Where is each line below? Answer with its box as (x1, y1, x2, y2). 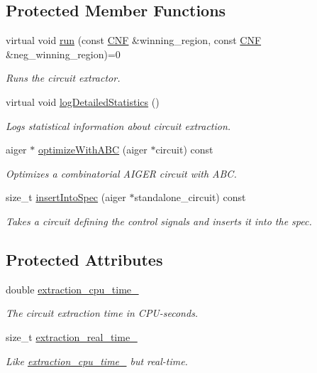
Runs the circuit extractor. (6, 70, 121, 85)
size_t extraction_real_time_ (6, 329, 138, 344)
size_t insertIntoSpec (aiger (6, 190, 126, 205)
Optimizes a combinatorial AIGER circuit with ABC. (6, 166, 237, 180)
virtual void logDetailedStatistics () (6, 94, 160, 109)
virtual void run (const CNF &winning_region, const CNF (6, 33, 262, 48)
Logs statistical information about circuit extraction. (6, 118, 231, 133)
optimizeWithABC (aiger (38, 142, 148, 157)
